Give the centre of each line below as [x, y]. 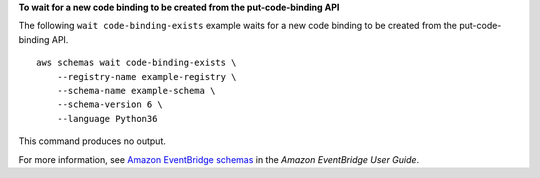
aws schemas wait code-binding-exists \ [136, 63]
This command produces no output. [92, 141]
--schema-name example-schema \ [136, 90]
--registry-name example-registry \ [146, 76]
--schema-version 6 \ [110, 104]
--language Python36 [107, 118]
